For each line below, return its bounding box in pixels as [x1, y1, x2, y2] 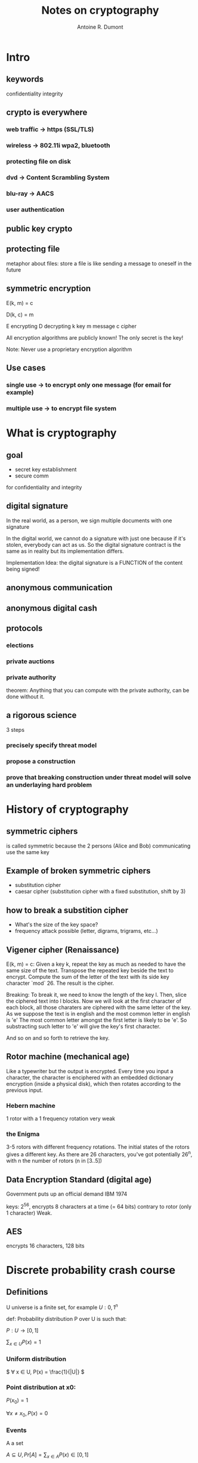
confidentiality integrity [6, 90, 63, 97]
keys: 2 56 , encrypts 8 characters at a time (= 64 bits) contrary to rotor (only [6, 1202, 192, 1210]
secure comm [14, 472, 49, 479]
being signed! [6, 565, 40, 572]
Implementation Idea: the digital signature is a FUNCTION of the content [6, 559, 183, 566]
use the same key [6, 848, 49, 855]
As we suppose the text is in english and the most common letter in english [6, 1010, 191, 1018]
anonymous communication [6, 583, 113, 593]
